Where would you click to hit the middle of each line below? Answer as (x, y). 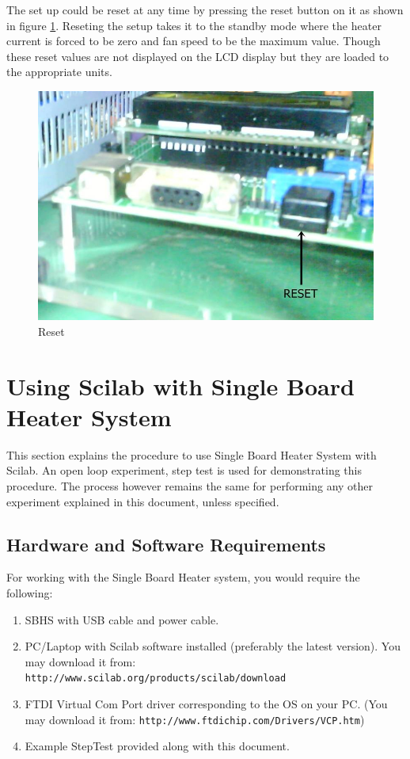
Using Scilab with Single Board (180, 385)
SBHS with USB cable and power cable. (122, 619)
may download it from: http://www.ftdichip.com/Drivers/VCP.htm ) (195, 719)
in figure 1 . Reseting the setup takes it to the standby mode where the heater (194, 25)
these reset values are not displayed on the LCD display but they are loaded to (198, 56)
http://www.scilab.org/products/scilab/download (156, 679)
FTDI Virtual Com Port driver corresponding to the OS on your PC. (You (206, 704)
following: (30, 593)
